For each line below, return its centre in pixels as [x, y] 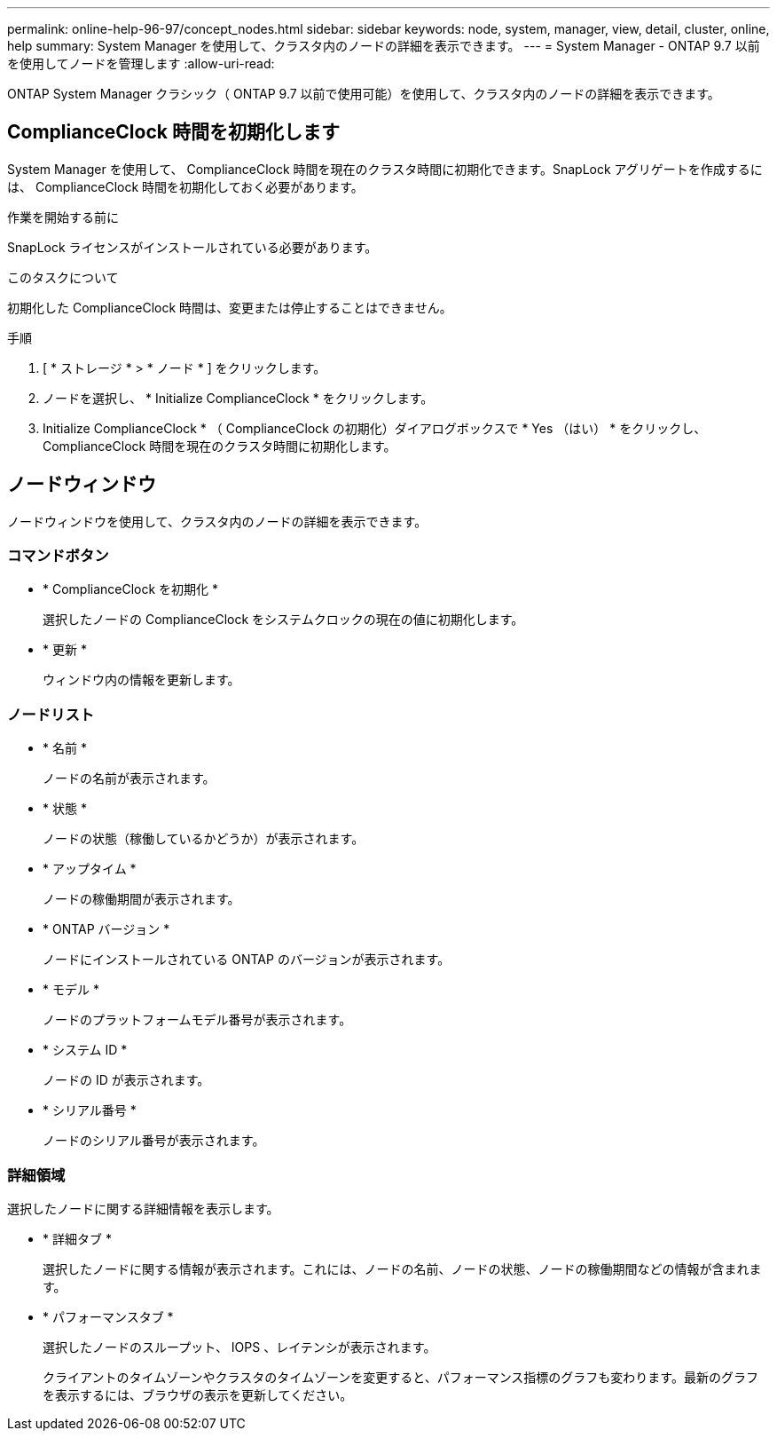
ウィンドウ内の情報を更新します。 [141, 680]
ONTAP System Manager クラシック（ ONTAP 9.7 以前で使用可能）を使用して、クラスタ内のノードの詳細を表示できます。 [364, 94]
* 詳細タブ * [77, 1238]
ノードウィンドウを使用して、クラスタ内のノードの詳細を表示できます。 [217, 521]
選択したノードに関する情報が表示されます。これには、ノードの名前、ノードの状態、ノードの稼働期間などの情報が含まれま [402, 1268]
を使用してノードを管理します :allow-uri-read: [141, 63]
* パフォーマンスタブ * [108, 1316]
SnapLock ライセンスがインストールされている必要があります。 [192, 247]
